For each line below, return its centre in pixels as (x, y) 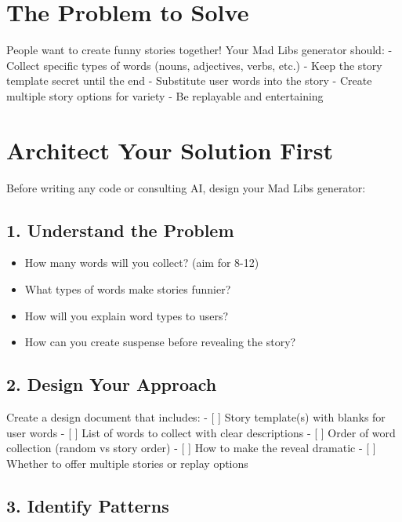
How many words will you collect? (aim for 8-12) (142, 263)
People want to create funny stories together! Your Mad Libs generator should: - (199, 50)
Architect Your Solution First (170, 150)
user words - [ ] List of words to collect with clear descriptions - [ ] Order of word (201, 432)
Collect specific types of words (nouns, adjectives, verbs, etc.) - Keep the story (194, 65)
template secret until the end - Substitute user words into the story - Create (189, 80)
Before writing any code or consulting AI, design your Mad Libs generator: (186, 187)
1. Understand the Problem (120, 230)
